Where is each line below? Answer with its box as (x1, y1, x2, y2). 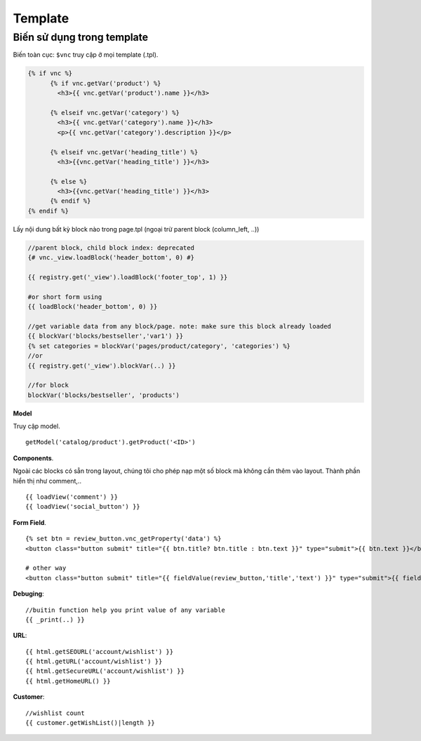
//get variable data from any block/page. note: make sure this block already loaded (27, 322, 331, 330)
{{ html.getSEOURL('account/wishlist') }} (25, 648, 174, 655)
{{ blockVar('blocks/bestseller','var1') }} (27, 332, 184, 340)
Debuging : (13, 589, 45, 598)
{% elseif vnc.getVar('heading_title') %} (50, 148, 199, 156)
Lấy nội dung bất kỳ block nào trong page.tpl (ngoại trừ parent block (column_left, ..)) (13, 225, 260, 233)
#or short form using (27, 293, 102, 301)
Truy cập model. (13, 422, 60, 431)
